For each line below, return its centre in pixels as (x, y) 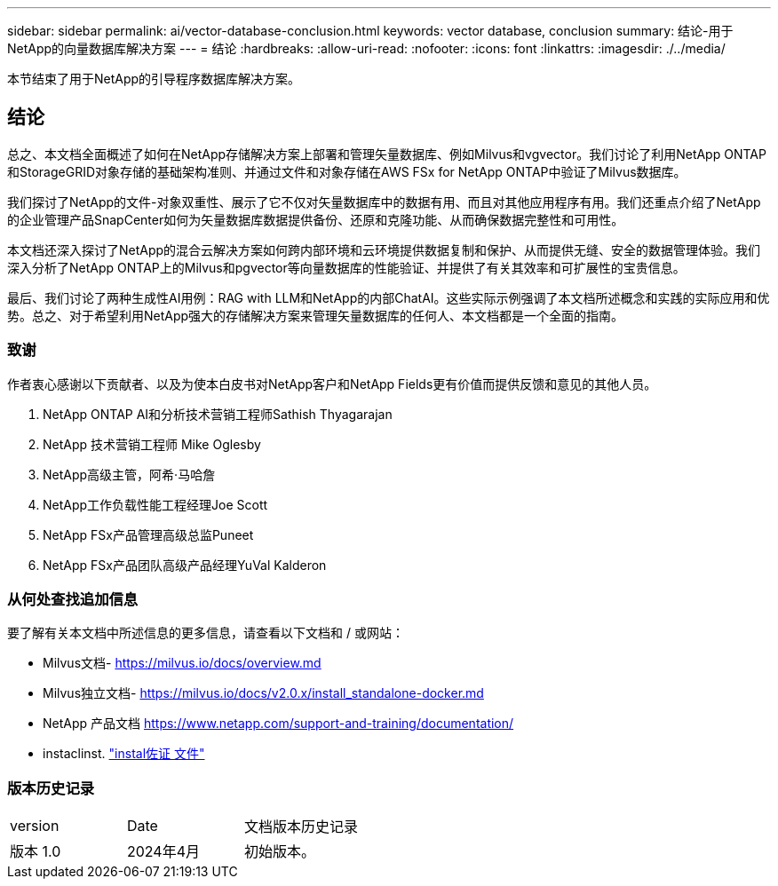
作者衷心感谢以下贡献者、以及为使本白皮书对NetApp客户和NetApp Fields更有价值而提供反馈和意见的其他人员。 (332, 384)
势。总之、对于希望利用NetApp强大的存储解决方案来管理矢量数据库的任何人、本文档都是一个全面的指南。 (316, 315)
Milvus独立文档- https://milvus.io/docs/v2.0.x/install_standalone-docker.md (263, 693)
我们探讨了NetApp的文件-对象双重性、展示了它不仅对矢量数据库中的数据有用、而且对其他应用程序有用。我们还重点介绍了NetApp (384, 202)
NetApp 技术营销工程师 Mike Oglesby (152, 444)
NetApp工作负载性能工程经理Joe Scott (155, 504)
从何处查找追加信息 (73, 599)
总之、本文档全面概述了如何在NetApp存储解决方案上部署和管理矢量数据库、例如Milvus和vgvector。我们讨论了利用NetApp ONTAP (387, 154)
